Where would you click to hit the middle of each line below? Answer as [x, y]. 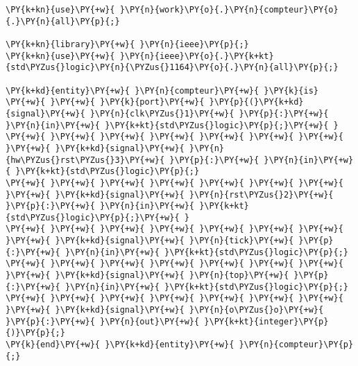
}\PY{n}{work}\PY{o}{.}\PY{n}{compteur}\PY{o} [229, 10]
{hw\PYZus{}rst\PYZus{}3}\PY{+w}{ [85, 160]
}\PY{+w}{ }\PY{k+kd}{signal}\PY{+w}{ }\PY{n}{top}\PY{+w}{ [147, 276]
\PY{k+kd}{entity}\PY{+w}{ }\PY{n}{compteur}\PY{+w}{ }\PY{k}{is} [162, 90]
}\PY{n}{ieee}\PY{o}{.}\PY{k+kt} [197, 56]
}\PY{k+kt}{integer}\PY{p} [266, 321]
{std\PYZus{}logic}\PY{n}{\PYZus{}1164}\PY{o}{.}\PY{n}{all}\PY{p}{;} [172, 68]
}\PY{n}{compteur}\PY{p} [296, 345]
